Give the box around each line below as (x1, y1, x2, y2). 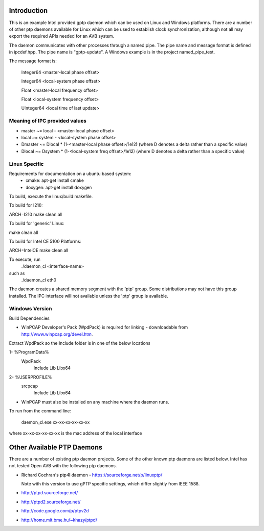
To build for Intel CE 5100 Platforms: (9, 238, 82, 244)
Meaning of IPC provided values (9, 118, 87, 125)
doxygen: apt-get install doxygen (25, 184, 92, 190)
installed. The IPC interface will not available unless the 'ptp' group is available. (9, 293, 169, 299)
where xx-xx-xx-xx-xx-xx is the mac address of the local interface (9, 430, 142, 436)
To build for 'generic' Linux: (9, 221, 65, 227)
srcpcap (21, 383, 38, 389)
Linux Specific (9, 160, 44, 167)
